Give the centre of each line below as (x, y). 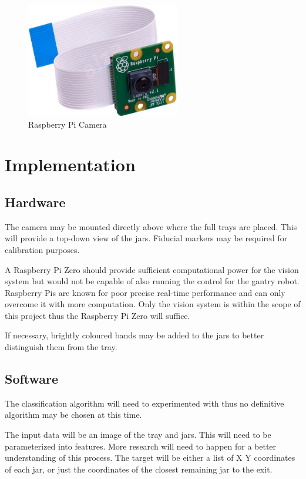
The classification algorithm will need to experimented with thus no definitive (144, 403)
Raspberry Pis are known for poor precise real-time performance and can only (145, 292)
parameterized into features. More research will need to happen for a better (141, 446)
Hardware (35, 202)
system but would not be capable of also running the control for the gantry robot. (152, 281)
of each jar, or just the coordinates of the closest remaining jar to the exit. (139, 469)
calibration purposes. (42, 249)
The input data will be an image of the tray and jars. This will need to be (138, 435)
